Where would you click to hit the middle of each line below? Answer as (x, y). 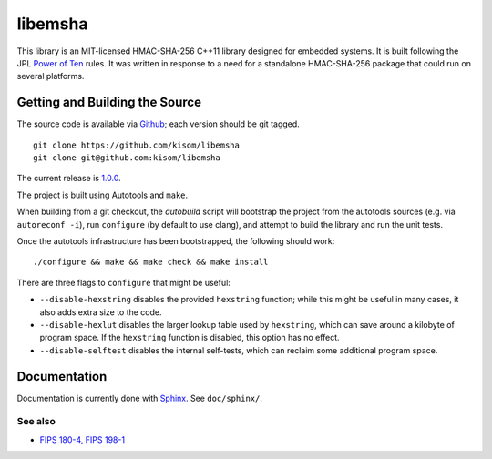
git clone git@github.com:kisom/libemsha (127, 158)
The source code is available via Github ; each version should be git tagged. (158, 124)
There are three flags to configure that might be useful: (124, 282)
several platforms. (51, 76)
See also (36, 422)
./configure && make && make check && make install (151, 262)
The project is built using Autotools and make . (102, 195)
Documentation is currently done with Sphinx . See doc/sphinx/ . (140, 398)
